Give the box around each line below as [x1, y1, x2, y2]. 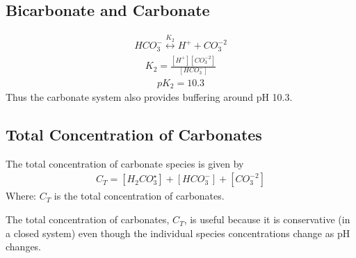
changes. [6, 239, 42, 254]
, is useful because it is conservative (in [184, 212, 350, 227]
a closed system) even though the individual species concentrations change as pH [6, 225, 350, 240]
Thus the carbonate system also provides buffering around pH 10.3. [6, 90, 293, 104]
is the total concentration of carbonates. [54, 188, 225, 203]
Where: [6, 188, 36, 203]
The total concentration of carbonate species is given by [6, 156, 244, 170]
